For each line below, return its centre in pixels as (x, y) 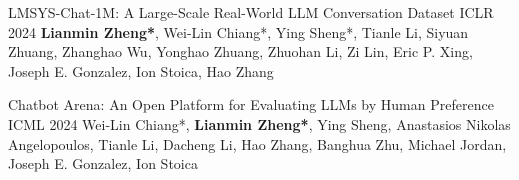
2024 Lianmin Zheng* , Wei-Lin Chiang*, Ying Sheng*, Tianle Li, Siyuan (238, 31)
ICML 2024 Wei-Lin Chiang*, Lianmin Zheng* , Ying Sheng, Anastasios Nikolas (259, 123)
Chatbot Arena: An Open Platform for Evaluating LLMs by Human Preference (251, 104)
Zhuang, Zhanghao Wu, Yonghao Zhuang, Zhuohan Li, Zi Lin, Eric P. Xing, (240, 51)
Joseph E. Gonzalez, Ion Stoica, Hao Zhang (141, 70)
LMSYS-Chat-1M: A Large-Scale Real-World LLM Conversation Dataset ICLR (251, 12)
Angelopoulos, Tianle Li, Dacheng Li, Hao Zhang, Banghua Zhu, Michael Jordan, (257, 143)
